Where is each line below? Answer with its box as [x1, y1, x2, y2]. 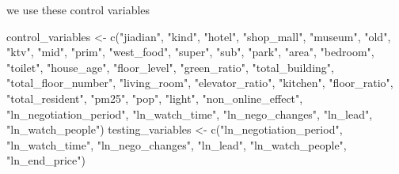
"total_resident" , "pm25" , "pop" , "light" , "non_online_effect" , [6, 89, 303, 106]
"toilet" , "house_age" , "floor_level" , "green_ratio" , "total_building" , [6, 59, 334, 75]
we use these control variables [6, 2, 150, 17]
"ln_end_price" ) [6, 152, 85, 168]
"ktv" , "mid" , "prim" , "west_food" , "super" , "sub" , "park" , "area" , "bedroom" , [6, 43, 374, 60]
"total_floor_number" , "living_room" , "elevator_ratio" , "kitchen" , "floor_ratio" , [6, 74, 393, 91]
